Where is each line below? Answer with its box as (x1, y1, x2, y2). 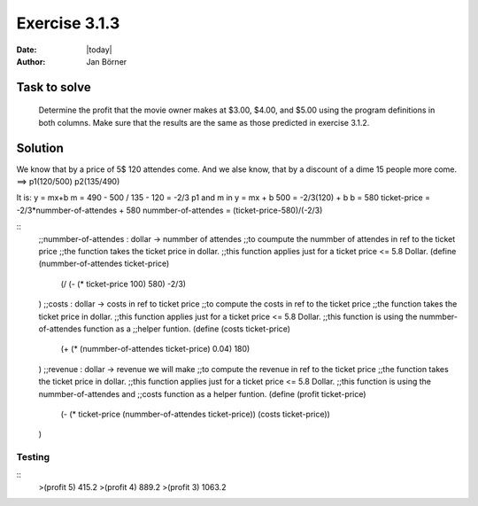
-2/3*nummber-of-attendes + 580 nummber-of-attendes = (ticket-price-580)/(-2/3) (16, 205, 323, 215)
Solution (16, 140, 64, 155)
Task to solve (16, 80, 92, 95)
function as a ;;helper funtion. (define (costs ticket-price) (82, 323, 291, 334)
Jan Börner (86, 56, 127, 66)
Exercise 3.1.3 (16, 13, 120, 33)
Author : (16, 56, 46, 66)
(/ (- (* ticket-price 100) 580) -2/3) (60, 278, 186, 289)
